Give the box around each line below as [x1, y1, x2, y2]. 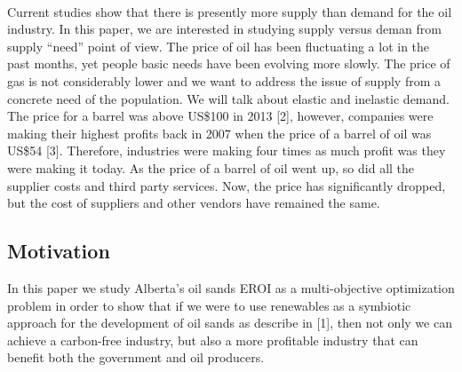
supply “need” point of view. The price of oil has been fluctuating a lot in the [7, 36, 430, 55]
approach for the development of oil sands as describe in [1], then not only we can [7, 313, 452, 332]
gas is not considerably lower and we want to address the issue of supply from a [7, 71, 442, 90]
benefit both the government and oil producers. [7, 348, 265, 367]
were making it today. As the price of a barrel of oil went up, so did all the [7, 158, 415, 177]
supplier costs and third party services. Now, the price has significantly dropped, [7, 176, 446, 194]
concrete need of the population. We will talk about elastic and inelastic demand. [7, 89, 450, 107]
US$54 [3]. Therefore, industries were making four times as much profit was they [7, 141, 446, 160]
